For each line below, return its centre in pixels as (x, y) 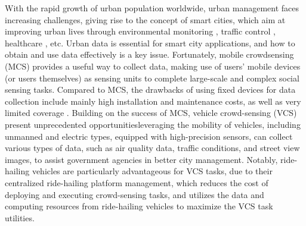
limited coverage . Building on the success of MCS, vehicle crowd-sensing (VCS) (151, 113)
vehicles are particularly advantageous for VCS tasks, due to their (152, 171)
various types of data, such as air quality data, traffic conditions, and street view (152, 148)
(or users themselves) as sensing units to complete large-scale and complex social (152, 78)
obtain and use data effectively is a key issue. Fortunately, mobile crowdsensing (149, 54)
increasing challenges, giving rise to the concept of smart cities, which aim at (145, 19)
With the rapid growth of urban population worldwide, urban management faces (152, 8)
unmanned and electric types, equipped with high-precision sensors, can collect (149, 136)
